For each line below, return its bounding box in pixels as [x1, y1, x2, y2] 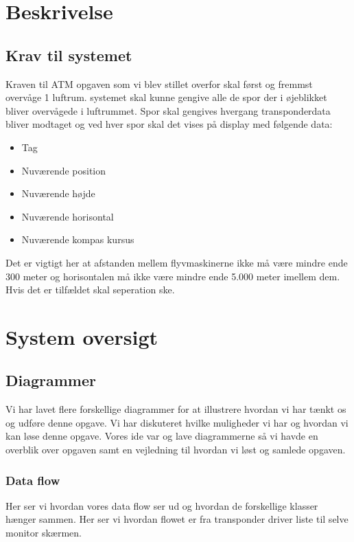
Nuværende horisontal [21, 209, 114, 223]
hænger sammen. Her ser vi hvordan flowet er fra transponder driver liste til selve [5, 512, 349, 526]
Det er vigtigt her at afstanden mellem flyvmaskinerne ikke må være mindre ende [5, 255, 348, 269]
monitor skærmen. [5, 526, 82, 540]
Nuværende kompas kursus [21, 232, 134, 247]
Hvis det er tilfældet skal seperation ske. [5, 282, 175, 297]
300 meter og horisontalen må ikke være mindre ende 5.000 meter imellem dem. [5, 269, 340, 283]
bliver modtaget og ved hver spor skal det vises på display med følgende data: [5, 117, 333, 131]
